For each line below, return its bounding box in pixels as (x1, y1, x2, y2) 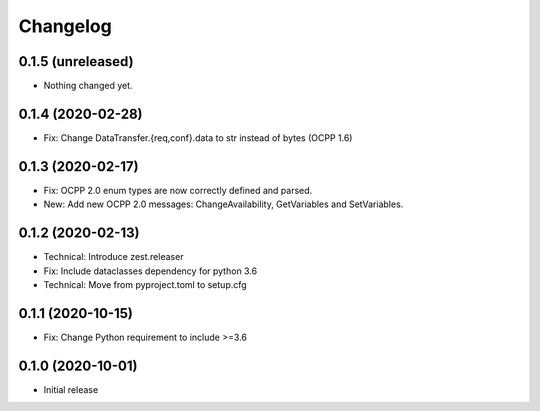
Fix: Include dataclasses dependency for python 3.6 (43, 265, 258, 277)
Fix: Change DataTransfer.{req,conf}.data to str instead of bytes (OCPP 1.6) (43, 131, 353, 144)
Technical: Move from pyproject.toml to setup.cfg (43, 278, 247, 290)
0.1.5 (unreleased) (18, 53, 134, 70)
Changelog (18, 15, 112, 37)
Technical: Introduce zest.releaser (43, 251, 184, 263)
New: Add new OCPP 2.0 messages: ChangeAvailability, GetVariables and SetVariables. (43, 198, 404, 210)
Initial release (43, 383, 99, 395)
